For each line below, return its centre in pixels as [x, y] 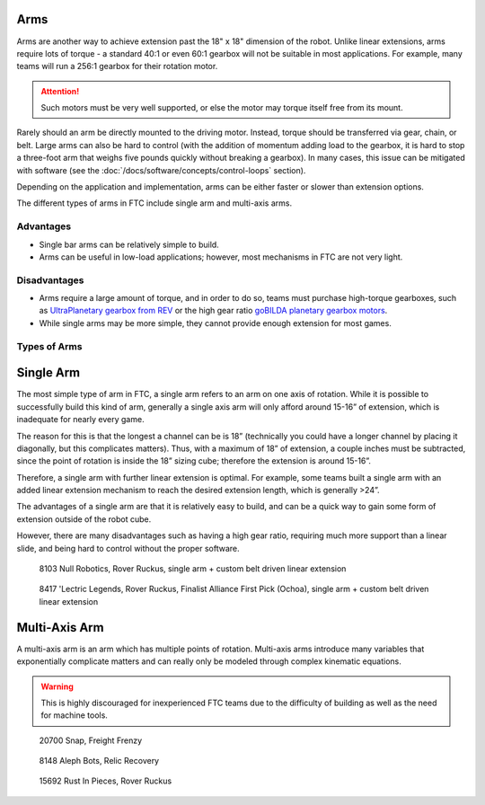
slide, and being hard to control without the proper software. [128, 548]
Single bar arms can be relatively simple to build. [129, 244]
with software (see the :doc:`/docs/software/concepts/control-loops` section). [161, 170]
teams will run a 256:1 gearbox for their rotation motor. [117, 66]
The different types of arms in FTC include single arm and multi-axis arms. [154, 203]
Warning [57, 686]
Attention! [60, 91]
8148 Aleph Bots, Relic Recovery [99, 761]
